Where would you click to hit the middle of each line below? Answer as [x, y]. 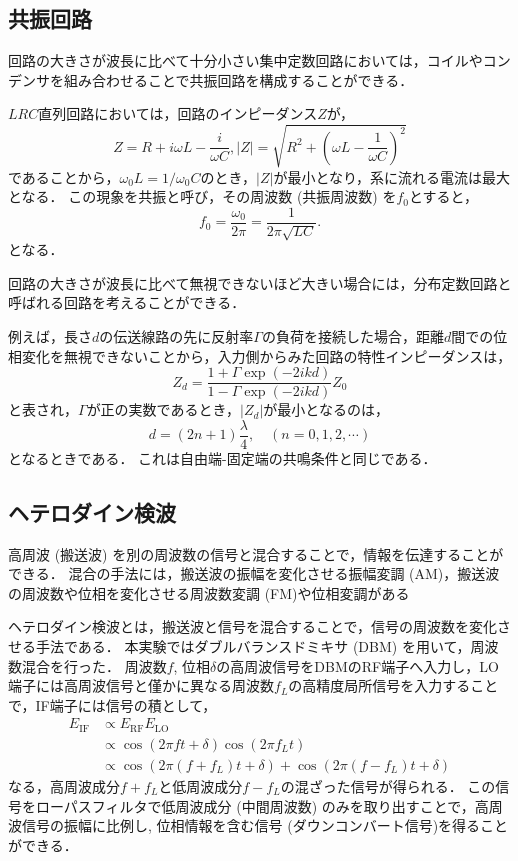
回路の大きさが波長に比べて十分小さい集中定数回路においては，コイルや [245, 60]
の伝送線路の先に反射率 [176, 335]
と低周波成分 [200, 785]
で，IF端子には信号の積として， [112, 704]
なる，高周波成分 [64, 785]
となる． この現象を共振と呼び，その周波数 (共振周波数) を [202, 196]
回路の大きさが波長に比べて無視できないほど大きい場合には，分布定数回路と [260, 282]
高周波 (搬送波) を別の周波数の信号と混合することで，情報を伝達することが [256, 553]
